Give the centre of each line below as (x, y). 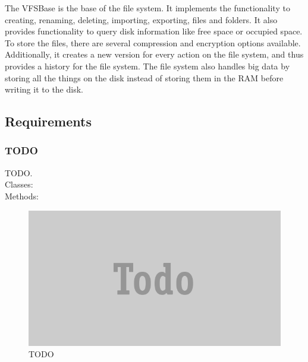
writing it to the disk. (44, 89)
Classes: (19, 184)
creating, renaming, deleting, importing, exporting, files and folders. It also (141, 19)
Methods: (22, 196)
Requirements (48, 121)
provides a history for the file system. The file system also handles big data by (147, 66)
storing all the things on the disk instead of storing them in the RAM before (144, 77)
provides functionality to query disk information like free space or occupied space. (154, 31)
